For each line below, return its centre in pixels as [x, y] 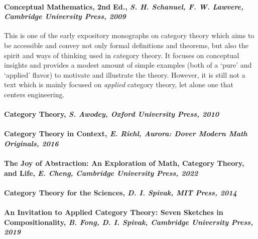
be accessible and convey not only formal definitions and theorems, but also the [126, 45]
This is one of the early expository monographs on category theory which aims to [129, 35]
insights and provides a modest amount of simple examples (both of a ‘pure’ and [128, 65]
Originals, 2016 [31, 143]
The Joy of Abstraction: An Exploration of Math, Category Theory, [124, 163]
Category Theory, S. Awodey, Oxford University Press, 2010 [111, 114]
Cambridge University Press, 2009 [65, 16]
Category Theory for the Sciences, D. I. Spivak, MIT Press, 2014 [120, 192]
